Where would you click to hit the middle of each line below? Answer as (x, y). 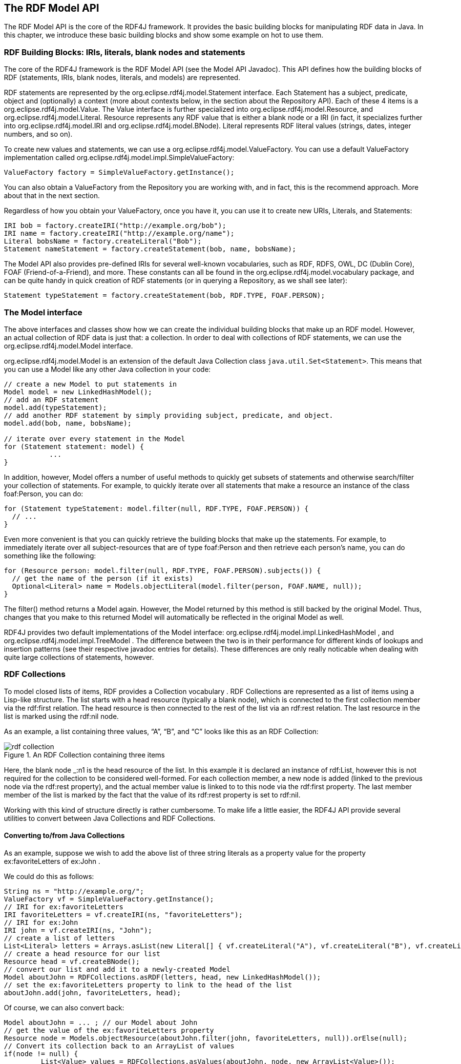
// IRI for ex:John (41, 922)
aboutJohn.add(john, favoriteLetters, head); (93, 992)
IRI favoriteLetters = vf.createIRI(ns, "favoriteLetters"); (123, 914)
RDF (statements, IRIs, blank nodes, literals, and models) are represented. (122, 78)
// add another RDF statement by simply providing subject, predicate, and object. (169, 415)
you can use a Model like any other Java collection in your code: (107, 369)
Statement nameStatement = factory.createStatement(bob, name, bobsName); (150, 249)
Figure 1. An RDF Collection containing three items (84, 755)
